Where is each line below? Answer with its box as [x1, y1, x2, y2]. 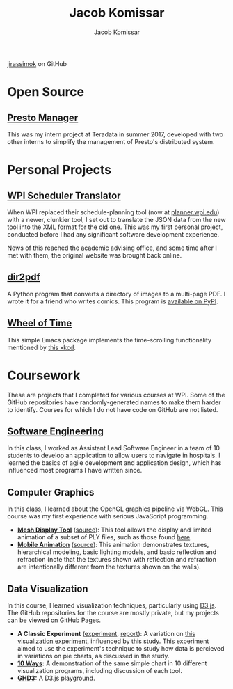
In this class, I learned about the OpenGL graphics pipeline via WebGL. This [7, 505, 224, 513]
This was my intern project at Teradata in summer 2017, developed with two [7, 130, 224, 138]
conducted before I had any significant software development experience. [7, 230, 220, 238]
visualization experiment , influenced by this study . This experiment [17, 637, 209, 645]
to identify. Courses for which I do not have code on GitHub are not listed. [7, 405, 218, 413]
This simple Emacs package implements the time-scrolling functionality [7, 335, 212, 344]
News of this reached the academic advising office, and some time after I [7, 244, 217, 252]
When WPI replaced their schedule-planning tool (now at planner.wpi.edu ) [7, 207, 220, 216]
